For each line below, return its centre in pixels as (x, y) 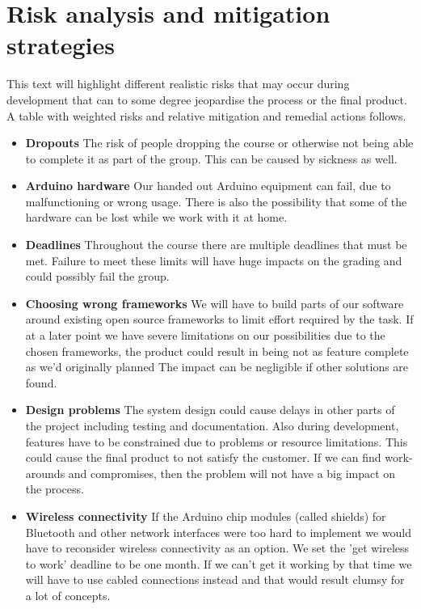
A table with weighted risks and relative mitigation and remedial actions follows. (206, 115)
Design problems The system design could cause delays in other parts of (210, 410)
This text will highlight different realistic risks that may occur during (178, 84)
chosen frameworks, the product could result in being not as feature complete (217, 351)
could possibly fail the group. (97, 276)
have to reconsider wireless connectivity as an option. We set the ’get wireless (217, 548)
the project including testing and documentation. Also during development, (212, 425)
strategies (61, 45)
